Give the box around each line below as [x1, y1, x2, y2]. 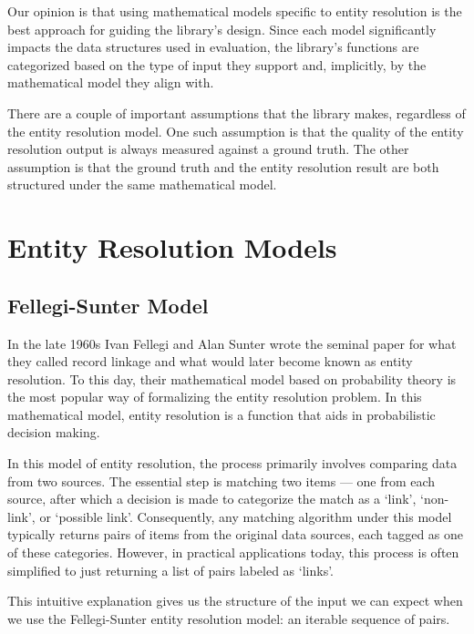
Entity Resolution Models [7, 229, 337, 266]
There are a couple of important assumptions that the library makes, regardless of [7, 103, 466, 122]
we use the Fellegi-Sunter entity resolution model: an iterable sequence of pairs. [7, 608, 450, 628]
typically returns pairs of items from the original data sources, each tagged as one [7, 525, 464, 544]
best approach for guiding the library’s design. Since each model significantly [7, 19, 437, 38]
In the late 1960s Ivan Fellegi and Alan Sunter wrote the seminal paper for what [7, 333, 457, 353]
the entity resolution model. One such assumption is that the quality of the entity [7, 121, 464, 140]
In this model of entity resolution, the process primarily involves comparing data [7, 454, 458, 473]
